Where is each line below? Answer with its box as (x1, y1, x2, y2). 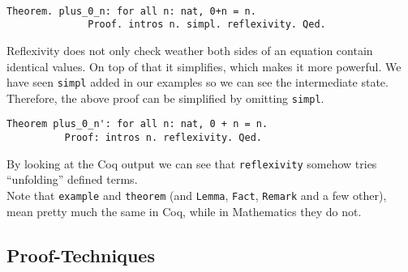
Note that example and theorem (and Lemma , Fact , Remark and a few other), (6, 186, 387, 203)
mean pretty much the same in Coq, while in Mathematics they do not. (6, 202, 362, 219)
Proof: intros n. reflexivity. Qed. (64, 132, 262, 144)
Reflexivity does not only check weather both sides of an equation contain (6, 41, 373, 58)
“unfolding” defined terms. (6, 171, 138, 188)
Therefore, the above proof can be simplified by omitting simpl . (6, 89, 324, 106)
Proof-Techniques (6, 242, 155, 267)
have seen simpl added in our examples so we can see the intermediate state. (6, 74, 389, 91)
